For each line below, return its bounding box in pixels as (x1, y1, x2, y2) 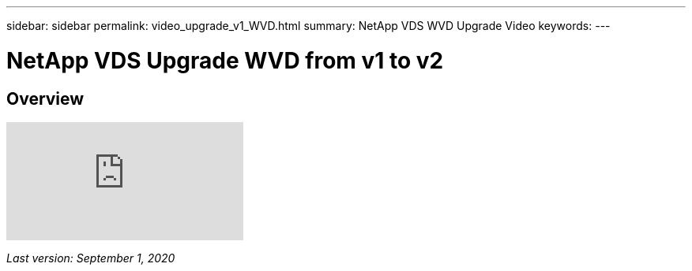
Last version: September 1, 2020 (6, 251, 175, 265)
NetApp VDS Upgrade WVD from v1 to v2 (6, 46, 444, 74)
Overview (6, 88, 85, 109)
